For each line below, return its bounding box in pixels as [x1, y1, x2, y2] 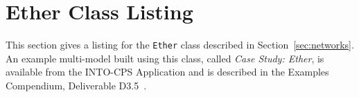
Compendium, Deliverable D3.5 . [6, 78, 147, 92]
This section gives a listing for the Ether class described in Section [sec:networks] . [6, 37, 354, 52]
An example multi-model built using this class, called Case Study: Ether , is [6, 51, 324, 65]
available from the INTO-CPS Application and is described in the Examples [6, 64, 329, 79]
